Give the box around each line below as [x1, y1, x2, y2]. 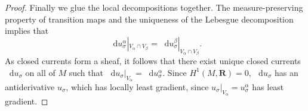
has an [274, 66, 298, 78]
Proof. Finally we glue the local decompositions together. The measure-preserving [5, 1, 303, 13]
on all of [25, 66, 56, 78]
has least [252, 81, 284, 93]
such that [69, 66, 103, 78]
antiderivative [5, 81, 55, 93]
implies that [5, 24, 49, 37]
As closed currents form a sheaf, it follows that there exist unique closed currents [5, 55, 301, 67]
